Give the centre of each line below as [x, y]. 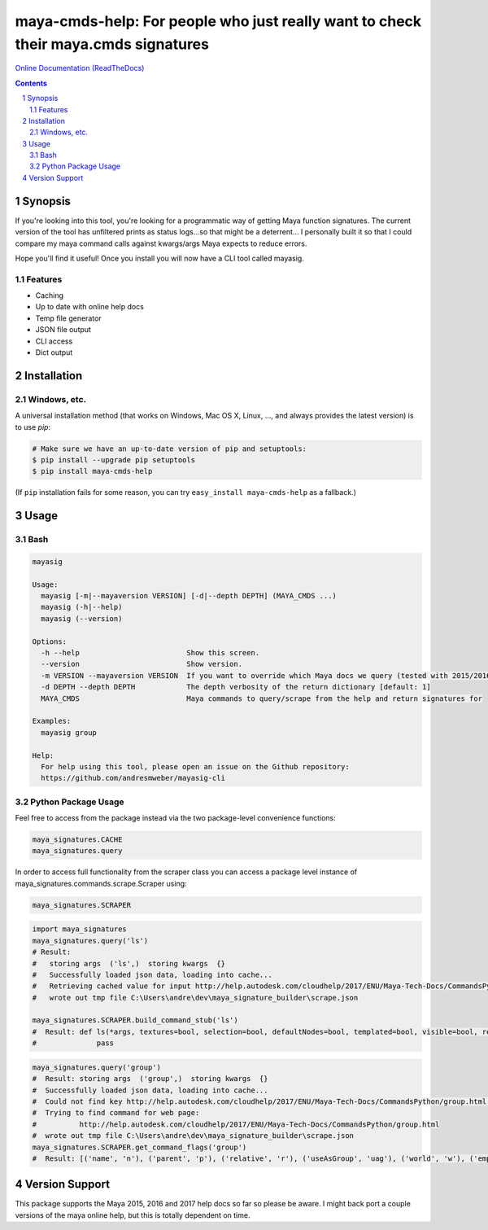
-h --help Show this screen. [150, 653]
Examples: [52, 721]
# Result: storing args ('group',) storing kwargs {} [150, 1079]
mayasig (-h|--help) [82, 607]
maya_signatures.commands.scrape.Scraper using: [101, 883]
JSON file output [63, 330]
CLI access [54, 341]
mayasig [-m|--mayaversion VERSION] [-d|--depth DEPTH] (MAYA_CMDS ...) [189, 596]
